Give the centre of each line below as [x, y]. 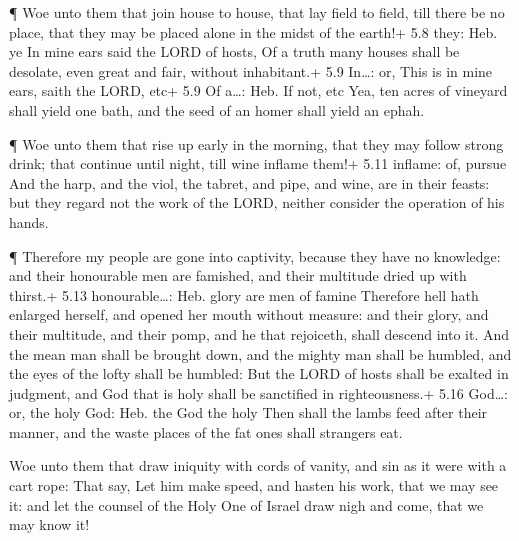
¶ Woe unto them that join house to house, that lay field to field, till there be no [257, 12]
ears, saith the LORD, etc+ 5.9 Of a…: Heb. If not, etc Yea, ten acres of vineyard [258, 90]
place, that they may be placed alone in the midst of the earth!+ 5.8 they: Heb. [253, 31]
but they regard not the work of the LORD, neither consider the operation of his [257, 202]
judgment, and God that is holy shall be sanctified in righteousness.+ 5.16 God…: [258, 392]
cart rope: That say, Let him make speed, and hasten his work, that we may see [254, 485]
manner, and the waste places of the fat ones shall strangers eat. [206, 431]
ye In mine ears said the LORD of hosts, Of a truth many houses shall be [234, 51]
